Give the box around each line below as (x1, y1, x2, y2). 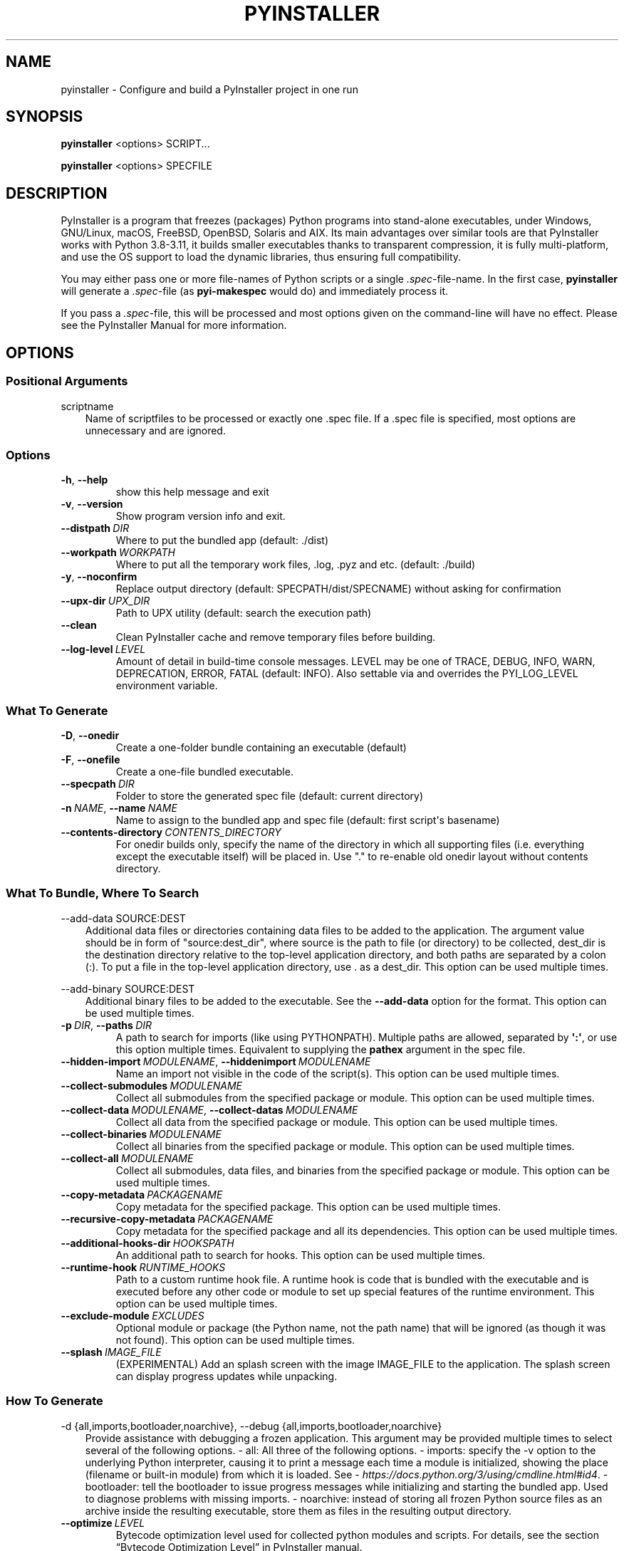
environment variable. (115, 679, 218, 692)
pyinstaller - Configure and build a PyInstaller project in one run (61, 83, 358, 95)
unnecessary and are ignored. (85, 424, 226, 437)
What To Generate (6, 703, 108, 718)
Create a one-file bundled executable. (115, 766, 293, 778)
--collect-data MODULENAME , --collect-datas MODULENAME (61, 1103, 358, 1116)
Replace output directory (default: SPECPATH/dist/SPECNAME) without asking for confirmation (115, 583, 561, 595)
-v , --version (61, 498, 123, 511)
